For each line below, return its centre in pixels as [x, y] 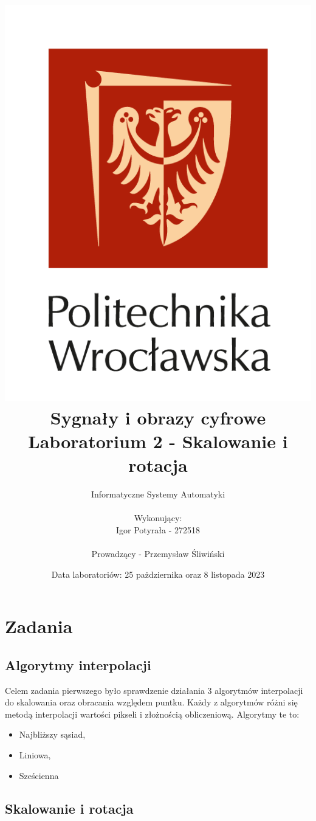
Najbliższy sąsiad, [52, 734]
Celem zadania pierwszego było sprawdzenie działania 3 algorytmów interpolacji [154, 690]
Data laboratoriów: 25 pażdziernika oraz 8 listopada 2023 [158, 574]
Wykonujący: [158, 518]
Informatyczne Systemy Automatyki [158, 494]
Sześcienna [39, 775]
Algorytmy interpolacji [78, 664]
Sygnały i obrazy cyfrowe [158, 417]
